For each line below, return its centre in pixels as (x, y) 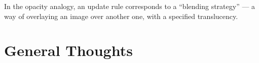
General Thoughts (68, 50)
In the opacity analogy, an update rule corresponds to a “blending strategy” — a (130, 6)
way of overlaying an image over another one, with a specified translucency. (121, 16)
